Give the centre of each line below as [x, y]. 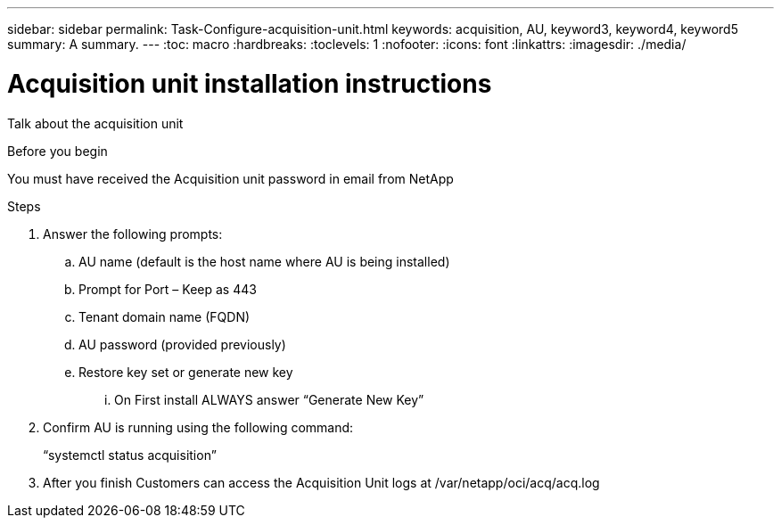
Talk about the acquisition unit [95, 123]
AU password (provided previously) [182, 344]
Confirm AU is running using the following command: [198, 427]
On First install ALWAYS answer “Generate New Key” [269, 399]
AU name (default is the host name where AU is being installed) [264, 261]
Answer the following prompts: [133, 234]
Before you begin [58, 151]
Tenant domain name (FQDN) [164, 316]
